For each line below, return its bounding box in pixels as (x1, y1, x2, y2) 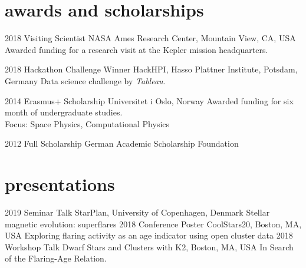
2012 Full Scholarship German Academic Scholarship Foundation (5, 137, 239, 150)
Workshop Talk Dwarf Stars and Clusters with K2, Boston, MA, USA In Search (5, 240, 294, 253)
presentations (5, 172, 115, 196)
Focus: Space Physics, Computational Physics (5, 117, 170, 130)
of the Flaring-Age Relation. (5, 252, 107, 264)
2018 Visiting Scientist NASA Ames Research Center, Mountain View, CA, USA (5, 32, 296, 44)
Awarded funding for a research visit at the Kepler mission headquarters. (5, 43, 268, 55)
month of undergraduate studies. (5, 106, 123, 118)
